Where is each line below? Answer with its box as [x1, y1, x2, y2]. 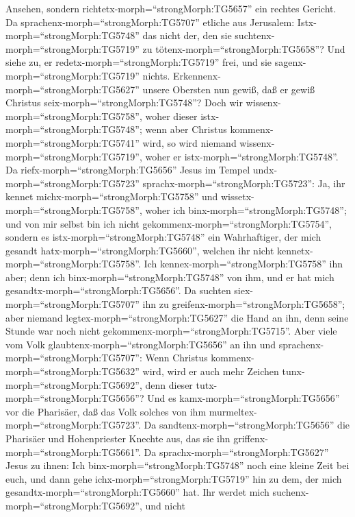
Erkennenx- [173, 68, 221, 82]
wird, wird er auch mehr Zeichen [142, 364, 279, 378]
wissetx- [220, 189, 254, 204]
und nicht [145, 498, 185, 512]
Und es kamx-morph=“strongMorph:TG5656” [147, 391, 340, 405]
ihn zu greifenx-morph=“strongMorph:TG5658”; [142, 297, 345, 311]
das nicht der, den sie [142, 28, 232, 43]
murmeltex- [209, 404, 257, 418]
